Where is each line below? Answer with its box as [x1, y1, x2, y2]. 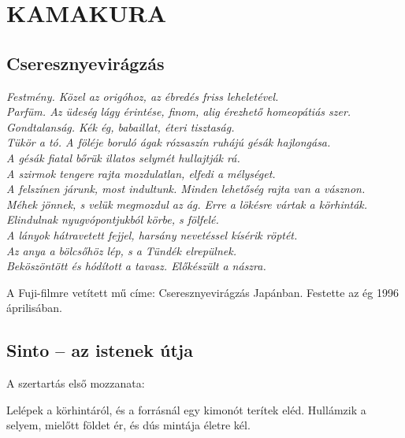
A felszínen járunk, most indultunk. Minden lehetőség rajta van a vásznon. [6, 180, 366, 197]
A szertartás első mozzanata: [6, 375, 145, 392]
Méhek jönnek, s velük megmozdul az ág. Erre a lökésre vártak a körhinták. [6, 195, 368, 212]
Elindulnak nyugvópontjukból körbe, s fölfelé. [6, 211, 219, 228]
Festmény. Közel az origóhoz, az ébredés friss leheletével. [6, 87, 279, 104]
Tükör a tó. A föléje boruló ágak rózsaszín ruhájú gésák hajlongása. [6, 134, 331, 150]
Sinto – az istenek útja [6, 338, 193, 362]
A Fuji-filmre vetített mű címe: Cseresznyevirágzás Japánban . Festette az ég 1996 [6, 284, 399, 300]
